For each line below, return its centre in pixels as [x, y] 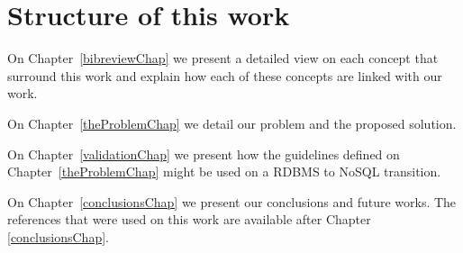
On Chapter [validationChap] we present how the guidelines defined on [204, 154]
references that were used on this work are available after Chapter [189, 219]
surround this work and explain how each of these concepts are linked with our [225, 75]
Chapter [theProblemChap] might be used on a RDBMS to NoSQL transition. [224, 172]
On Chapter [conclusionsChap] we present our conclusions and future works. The [232, 201]
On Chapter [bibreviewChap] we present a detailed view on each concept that [223, 58]
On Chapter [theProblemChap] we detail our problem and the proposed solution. [232, 123]
